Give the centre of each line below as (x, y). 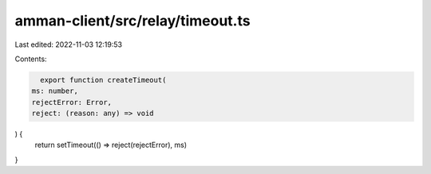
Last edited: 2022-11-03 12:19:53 (69, 44)
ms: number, (55, 91)
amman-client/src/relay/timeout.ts (132, 21)
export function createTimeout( (103, 80)
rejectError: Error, (71, 102)
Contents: (31, 59)
